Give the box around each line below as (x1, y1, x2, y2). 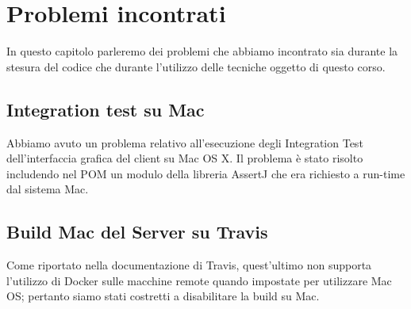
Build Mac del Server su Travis (6, 219, 268, 244)
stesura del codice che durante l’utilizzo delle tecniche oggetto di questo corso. (6, 58, 386, 74)
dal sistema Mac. (6, 181, 89, 197)
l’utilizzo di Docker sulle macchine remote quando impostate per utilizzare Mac (6, 272, 392, 288)
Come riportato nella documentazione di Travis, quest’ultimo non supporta (6, 257, 372, 273)
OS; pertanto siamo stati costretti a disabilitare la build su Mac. (6, 288, 320, 304)
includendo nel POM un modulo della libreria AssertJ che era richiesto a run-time (6, 165, 405, 181)
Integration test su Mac (6, 97, 205, 121)
